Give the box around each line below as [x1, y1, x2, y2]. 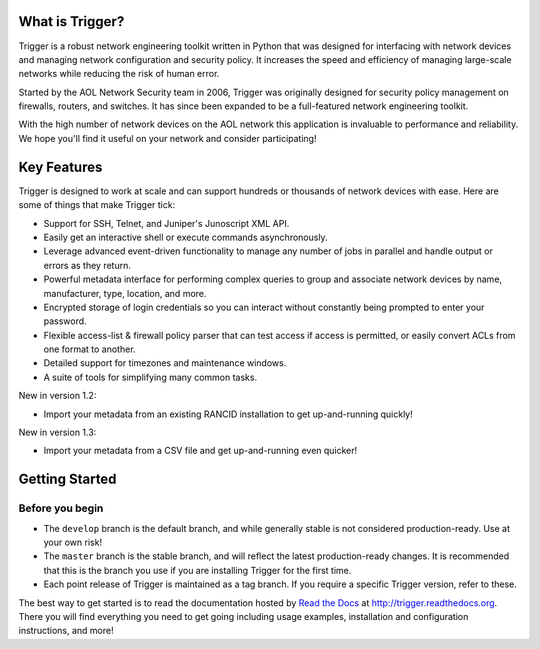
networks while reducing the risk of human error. [18, 68, 220, 80]
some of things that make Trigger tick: [18, 199, 176, 211]
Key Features [18, 158, 103, 175]
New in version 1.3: [18, 426, 97, 439]
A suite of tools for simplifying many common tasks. [43, 371, 258, 383]
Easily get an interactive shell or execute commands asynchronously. [43, 231, 329, 243]
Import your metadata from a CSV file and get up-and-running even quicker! [43, 445, 358, 457]
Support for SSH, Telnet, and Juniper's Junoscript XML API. [43, 217, 290, 229]
